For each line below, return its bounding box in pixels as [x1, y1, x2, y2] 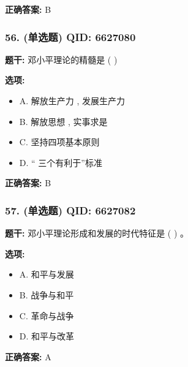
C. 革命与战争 [19, 309, 74, 322]
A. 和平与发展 [19, 268, 74, 281]
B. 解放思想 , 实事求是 [19, 115, 108, 127]
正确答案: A [5, 350, 51, 363]
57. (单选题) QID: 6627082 [5, 202, 136, 218]
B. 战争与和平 [19, 288, 74, 301]
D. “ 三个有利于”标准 [19, 156, 102, 168]
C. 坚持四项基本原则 [19, 135, 100, 148]
